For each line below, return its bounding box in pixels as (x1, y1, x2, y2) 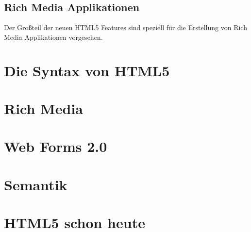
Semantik (4, 174, 67, 194)
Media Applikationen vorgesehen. (4, 32, 103, 42)
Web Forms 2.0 (4, 136, 107, 156)
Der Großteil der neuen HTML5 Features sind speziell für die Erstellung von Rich (4, 22, 247, 33)
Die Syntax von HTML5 (4, 60, 170, 80)
